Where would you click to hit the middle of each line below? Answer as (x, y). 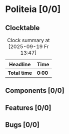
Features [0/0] (28, 108)
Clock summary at (28, 40)
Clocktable (22, 28)
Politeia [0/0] (33, 9)
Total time (20, 73)
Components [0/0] (35, 91)
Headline (20, 64)
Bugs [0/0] (22, 125)
